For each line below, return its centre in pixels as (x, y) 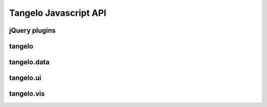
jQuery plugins (32, 30)
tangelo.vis (27, 94)
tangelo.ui (25, 78)
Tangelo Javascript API (58, 13)
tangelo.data (29, 62)
